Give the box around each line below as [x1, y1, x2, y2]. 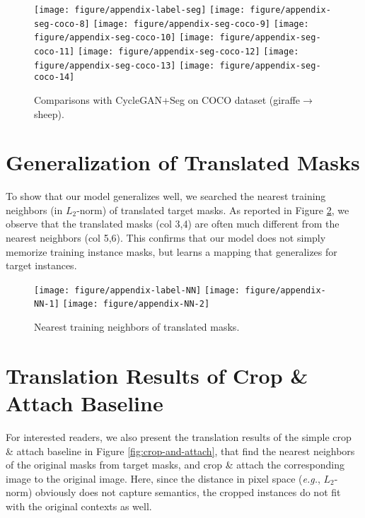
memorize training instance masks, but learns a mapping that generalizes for [6, 244, 337, 259]
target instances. [6, 258, 77, 273]
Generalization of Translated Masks [6, 148, 360, 177]
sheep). [34, 106, 64, 121]
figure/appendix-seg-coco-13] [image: [34, 60, 215, 71]
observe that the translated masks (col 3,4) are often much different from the [6, 216, 340, 231]
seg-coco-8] [34, 18, 90, 29]
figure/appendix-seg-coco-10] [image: [34, 33, 215, 43]
